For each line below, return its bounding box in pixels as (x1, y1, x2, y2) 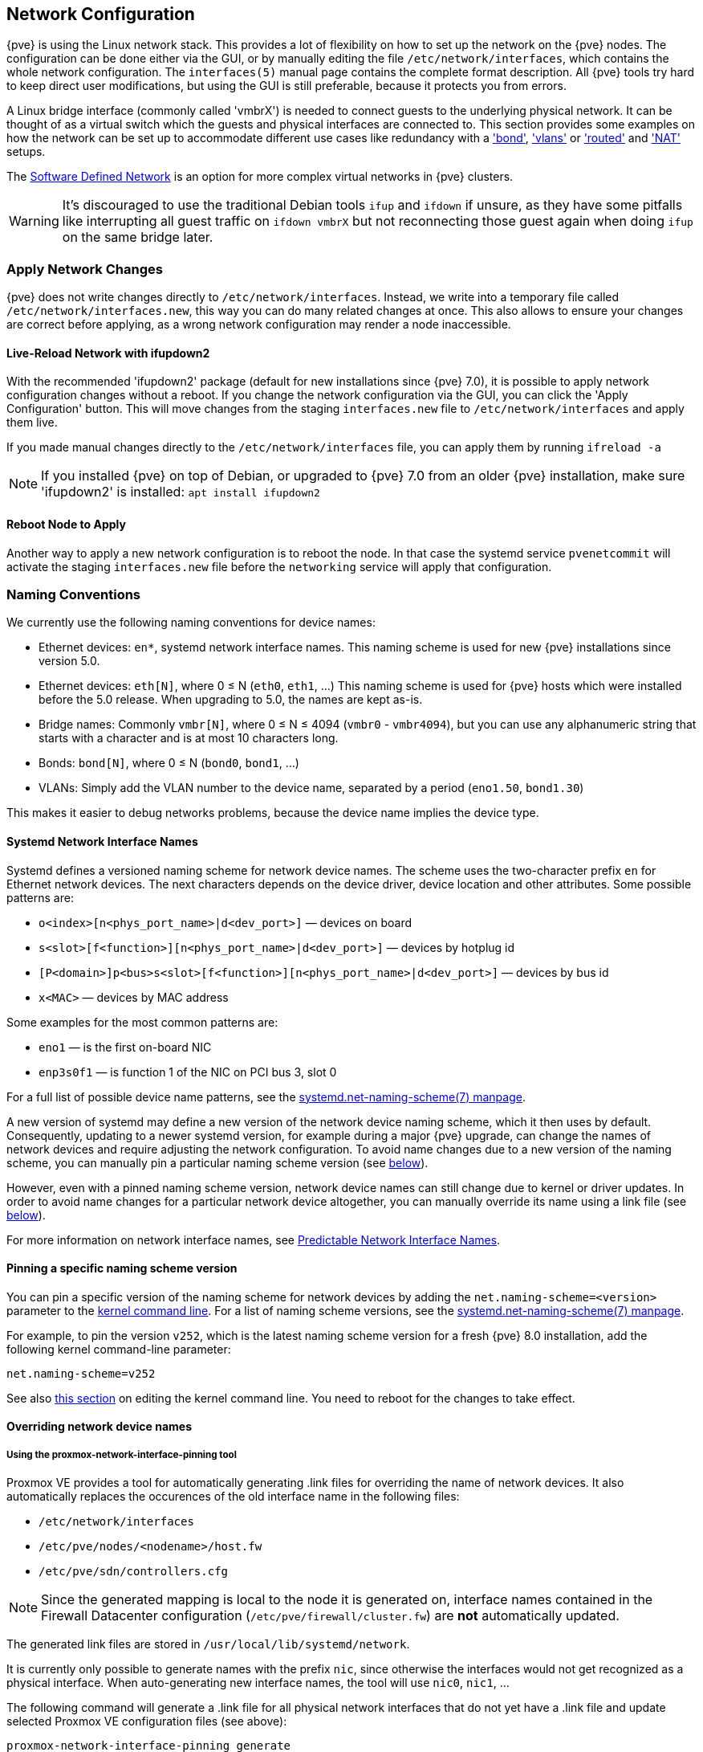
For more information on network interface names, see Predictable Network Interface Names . (6, 1232, 501, 1247)
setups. (6, 145, 46, 159)
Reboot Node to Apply (6, 517, 126, 531)
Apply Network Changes (6, 260, 163, 277)
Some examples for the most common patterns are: (6, 1015, 278, 1029)
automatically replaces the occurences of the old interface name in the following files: (6, 1489, 460, 1504)
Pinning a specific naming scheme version (6, 1261, 238, 1276)
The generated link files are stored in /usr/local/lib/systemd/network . (6, 1637, 410, 1652)
